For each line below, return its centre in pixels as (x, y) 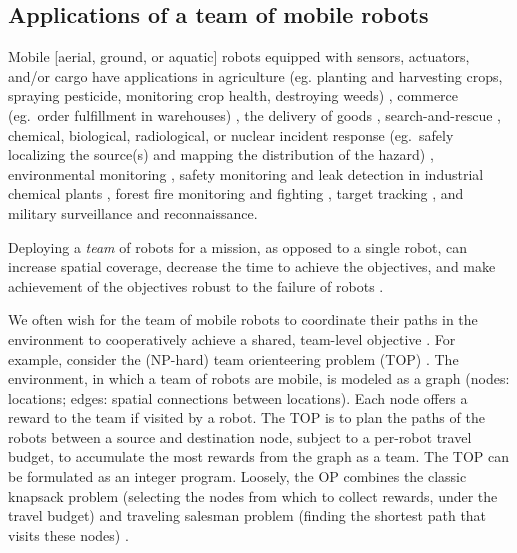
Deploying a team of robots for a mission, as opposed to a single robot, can (238, 246)
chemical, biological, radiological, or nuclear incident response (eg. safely (231, 134)
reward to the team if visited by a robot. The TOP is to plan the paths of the (246, 417)
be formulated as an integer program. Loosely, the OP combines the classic (237, 476)
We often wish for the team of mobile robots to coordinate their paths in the (243, 319)
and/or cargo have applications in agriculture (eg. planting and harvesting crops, (255, 75)
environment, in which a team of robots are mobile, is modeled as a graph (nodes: (259, 378)
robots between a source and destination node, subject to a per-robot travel (240, 436)
